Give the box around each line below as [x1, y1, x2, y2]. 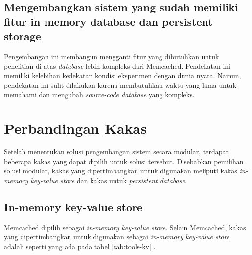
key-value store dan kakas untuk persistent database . [30, 175, 187, 185]
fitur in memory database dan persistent [4, 14, 213, 29]
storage [4, 28, 41, 43]
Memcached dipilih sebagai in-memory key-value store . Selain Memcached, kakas [4, 222, 246, 232]
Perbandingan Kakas [4, 118, 147, 138]
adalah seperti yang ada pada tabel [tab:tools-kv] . [4, 241, 156, 251]
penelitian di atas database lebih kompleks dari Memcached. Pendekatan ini [4, 61, 231, 71]
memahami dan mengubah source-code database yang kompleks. [4, 89, 195, 100]
